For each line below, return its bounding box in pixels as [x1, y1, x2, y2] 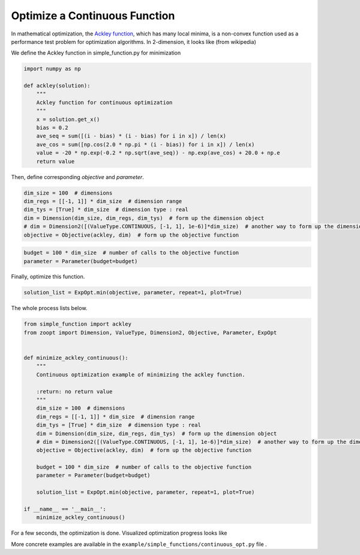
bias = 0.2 [36, 124, 68, 132]
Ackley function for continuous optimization [36, 99, 173, 106]
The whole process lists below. [11, 305, 88, 312]
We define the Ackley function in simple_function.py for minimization [11, 49, 181, 56]
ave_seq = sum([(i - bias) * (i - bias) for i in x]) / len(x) [36, 133, 227, 139]
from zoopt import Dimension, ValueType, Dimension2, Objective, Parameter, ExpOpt [23, 329, 277, 336]
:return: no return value [36, 388, 113, 395]
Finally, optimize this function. [11, 273, 85, 281]
